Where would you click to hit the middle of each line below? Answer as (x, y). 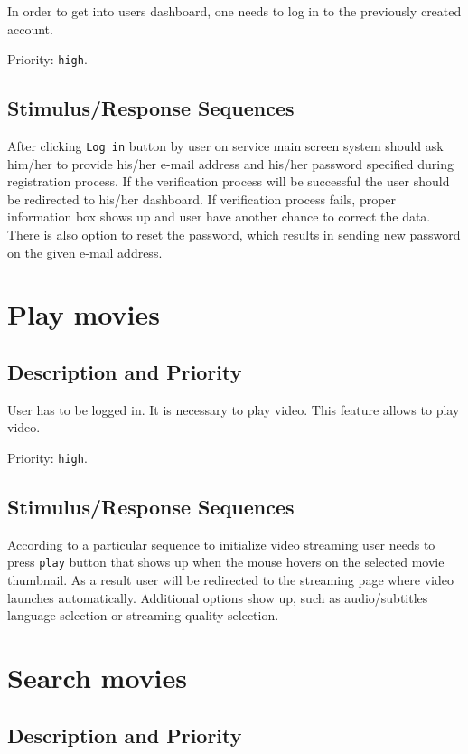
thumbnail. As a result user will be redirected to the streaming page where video (231, 580)
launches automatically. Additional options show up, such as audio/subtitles (218, 597)
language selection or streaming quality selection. (143, 615)
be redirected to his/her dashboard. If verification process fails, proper (202, 198)
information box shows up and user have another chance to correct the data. (219, 217)
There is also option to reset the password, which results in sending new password (234, 235)
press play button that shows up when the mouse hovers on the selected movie (226, 562)
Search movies (98, 678)
